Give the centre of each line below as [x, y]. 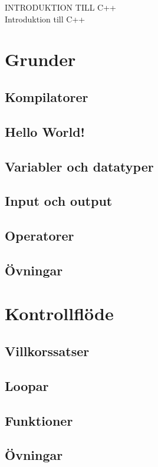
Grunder [40, 59]
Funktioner [39, 420]
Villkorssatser [47, 351]
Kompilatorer [47, 96]
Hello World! [45, 131]
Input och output [59, 201]
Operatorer [39, 236]
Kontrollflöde [59, 313]
